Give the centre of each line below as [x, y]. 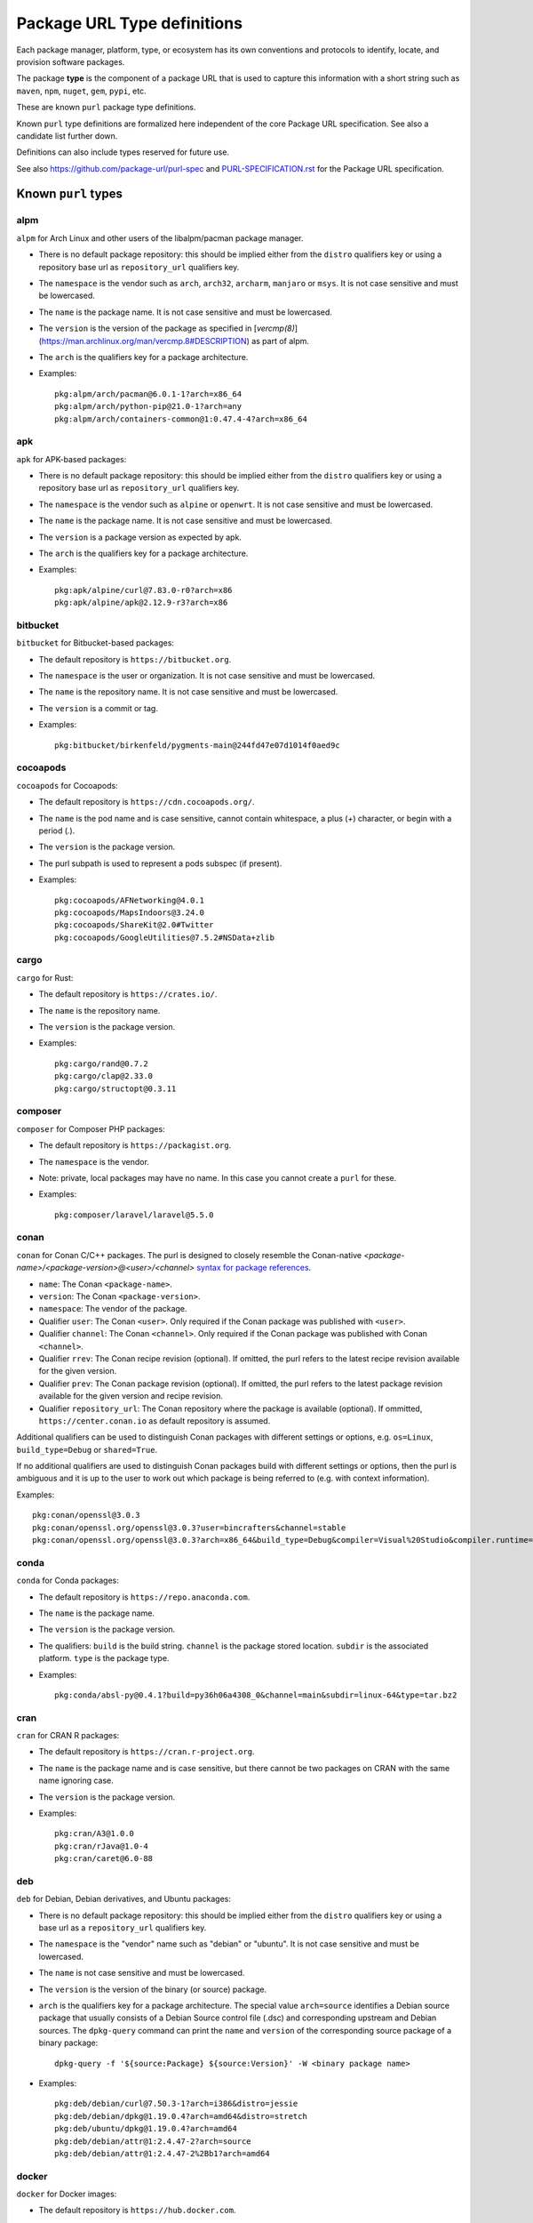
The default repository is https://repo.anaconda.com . [144, 1597]
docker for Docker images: [67, 2194]
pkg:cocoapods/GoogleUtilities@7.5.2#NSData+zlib [165, 937]
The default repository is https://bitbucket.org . [135, 659]
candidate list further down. [67, 136]
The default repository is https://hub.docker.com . [137, 2211]
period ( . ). [57, 831]
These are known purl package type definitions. [106, 108]
